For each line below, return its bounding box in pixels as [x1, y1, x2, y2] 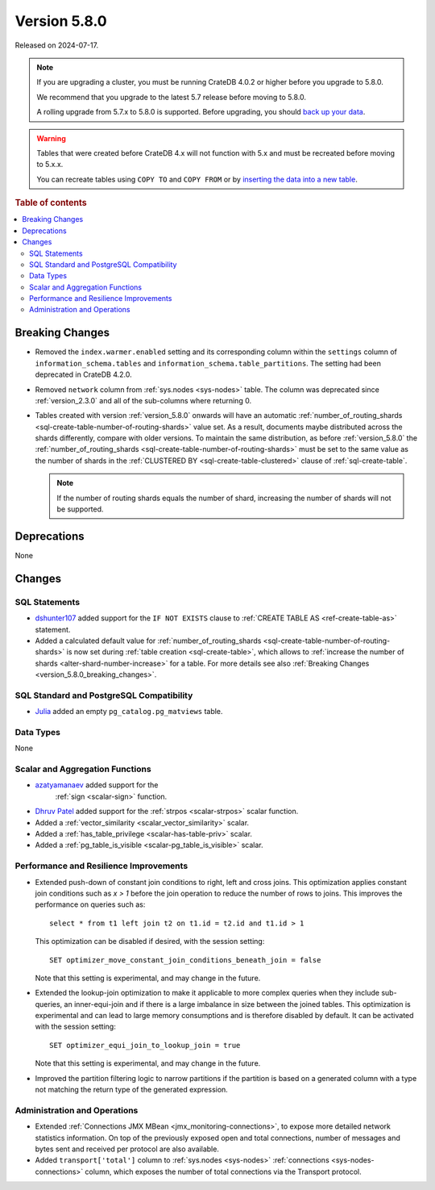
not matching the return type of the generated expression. [35, 1085, 229, 1095]
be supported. [56, 504, 104, 514]
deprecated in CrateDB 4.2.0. [35, 370, 132, 379]
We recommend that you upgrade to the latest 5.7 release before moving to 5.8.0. [36, 92, 306, 102]
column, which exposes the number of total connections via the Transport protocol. [85, 1167, 362, 1176]
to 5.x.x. [36, 160, 64, 169]
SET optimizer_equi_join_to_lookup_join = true [49, 1041, 241, 1050]
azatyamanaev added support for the [35, 780, 159, 790]
